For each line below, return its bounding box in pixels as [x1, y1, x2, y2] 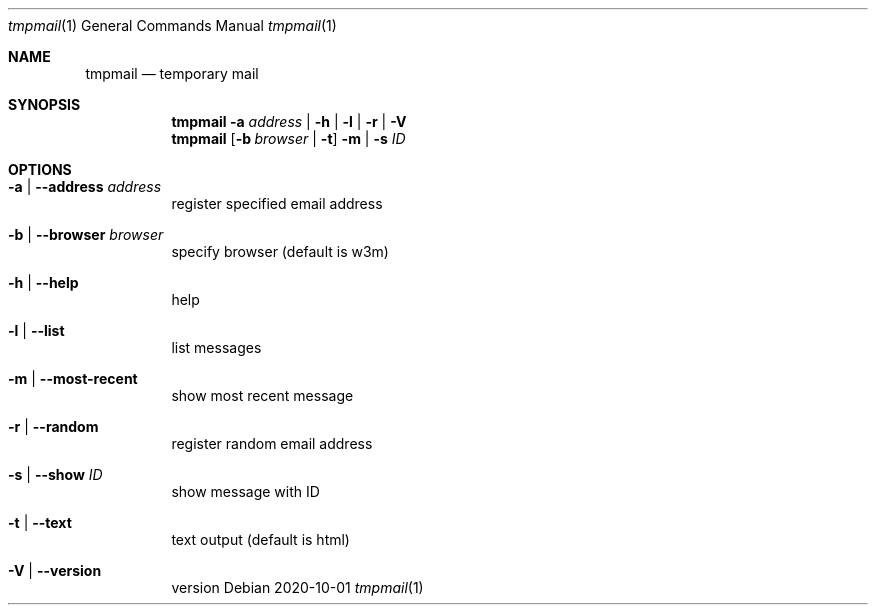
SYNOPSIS [8, 96, 81, 113]
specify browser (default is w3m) [171, 243, 389, 260]
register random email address [171, 435, 373, 452]
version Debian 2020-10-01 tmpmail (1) [171, 579, 424, 596]
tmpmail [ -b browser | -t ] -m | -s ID [171, 130, 406, 147]
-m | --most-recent [8, 370, 138, 387]
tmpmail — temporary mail [85, 65, 259, 82]
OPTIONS [8, 161, 72, 178]
